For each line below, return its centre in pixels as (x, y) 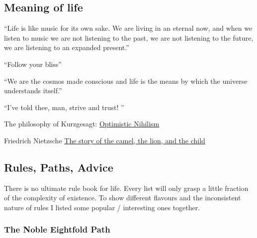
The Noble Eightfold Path (57, 229)
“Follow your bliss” (33, 64)
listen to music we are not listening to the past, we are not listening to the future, (129, 37)
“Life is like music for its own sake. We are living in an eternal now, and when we (128, 28)
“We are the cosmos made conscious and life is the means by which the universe (126, 81)
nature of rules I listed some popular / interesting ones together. (102, 207)
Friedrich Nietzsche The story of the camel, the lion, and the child (105, 140)
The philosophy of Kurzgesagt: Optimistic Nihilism (82, 124)
